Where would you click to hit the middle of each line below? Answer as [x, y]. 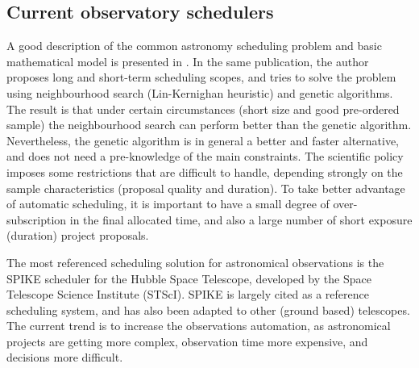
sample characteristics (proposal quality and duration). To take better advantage [206, 188]
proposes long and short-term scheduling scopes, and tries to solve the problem [201, 77]
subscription [37, 219]
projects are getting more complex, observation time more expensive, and [187, 341]
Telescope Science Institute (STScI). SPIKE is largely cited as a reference [188, 294]
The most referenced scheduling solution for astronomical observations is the [195, 262]
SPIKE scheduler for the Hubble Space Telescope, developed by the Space [189, 278]
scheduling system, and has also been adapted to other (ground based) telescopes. [208, 309]
